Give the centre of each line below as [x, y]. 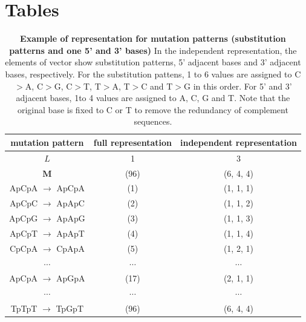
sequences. [153, 121]
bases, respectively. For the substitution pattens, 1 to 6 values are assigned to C [153, 74]
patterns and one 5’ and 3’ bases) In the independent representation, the [153, 50]
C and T [157, 86]
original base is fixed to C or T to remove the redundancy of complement [153, 109]
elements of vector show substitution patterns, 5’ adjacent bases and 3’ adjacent [153, 62]
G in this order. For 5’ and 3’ [238, 86]
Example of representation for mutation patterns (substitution [153, 38]
